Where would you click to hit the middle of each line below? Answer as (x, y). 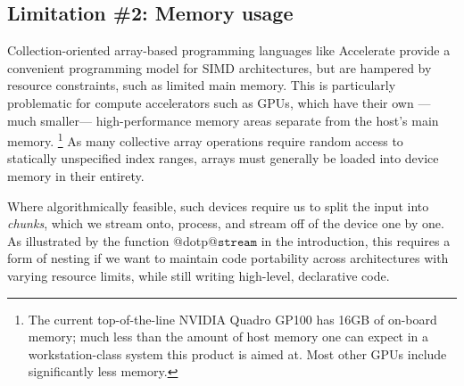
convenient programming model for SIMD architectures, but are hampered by (220, 67)
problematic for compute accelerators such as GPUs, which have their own (211, 102)
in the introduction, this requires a (356, 240)
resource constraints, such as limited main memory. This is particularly (202, 85)
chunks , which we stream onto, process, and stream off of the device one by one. (226, 223)
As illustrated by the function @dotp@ (112, 240)
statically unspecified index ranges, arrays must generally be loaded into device (223, 158)
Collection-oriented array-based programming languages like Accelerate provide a (229, 50)
